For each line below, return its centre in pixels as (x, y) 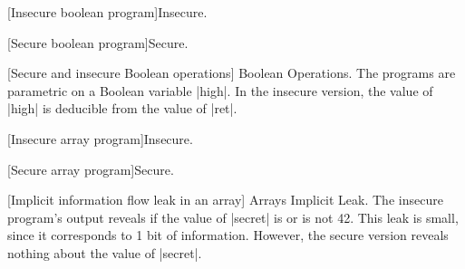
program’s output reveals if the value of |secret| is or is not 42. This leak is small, (233, 217)
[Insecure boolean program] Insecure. (107, 12)
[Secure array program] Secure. (91, 169)
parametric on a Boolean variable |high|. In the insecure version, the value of (220, 90)
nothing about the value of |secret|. (105, 252)
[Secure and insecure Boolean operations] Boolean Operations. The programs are (232, 73)
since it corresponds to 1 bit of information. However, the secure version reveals (228, 235)
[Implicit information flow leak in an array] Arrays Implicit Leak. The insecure (225, 200)
